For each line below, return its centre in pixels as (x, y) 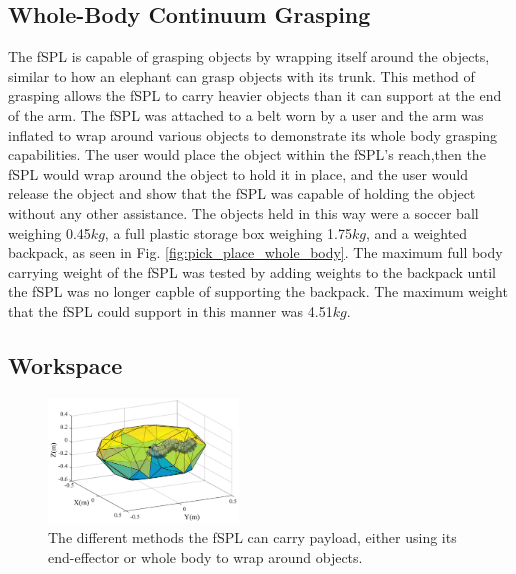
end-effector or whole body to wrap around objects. (205, 556)
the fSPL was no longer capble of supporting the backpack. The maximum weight (258, 291)
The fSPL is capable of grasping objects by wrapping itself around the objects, (249, 56)
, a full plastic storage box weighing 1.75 (228, 232)
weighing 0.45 (49, 232)
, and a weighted (416, 232)
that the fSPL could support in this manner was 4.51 (170, 310)
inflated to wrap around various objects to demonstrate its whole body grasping (253, 134)
